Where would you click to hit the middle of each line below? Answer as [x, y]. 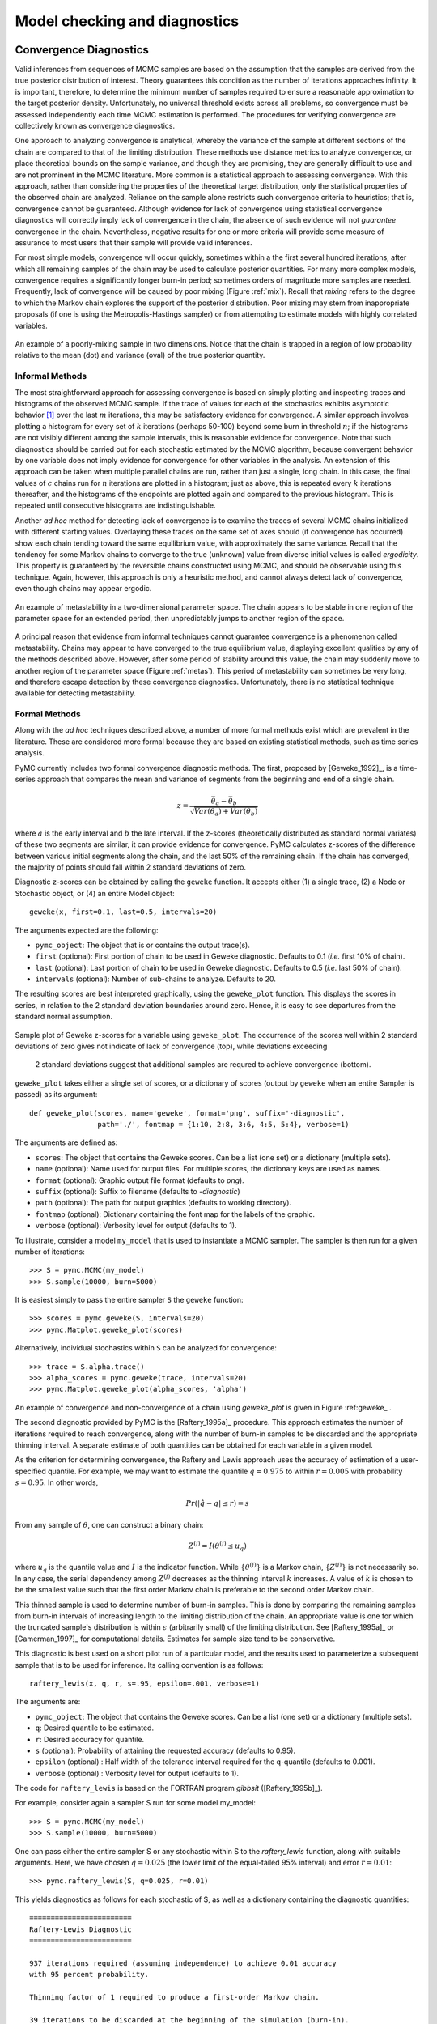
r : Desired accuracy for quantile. [90, 1739]
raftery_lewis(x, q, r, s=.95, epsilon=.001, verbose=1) [145, 1683]
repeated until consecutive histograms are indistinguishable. [115, 505]
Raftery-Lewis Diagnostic [81, 1929]
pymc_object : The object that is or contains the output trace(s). [142, 945]
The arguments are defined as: [66, 1142]
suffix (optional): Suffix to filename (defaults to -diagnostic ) [138, 1191]
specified [30, 1471]
